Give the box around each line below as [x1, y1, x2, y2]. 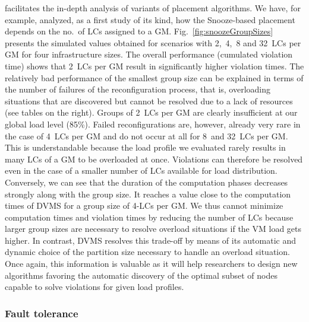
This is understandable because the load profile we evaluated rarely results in [5, 141, 286, 154]
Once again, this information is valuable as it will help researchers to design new [5, 257, 298, 270]
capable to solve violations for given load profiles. [5, 280, 184, 293]
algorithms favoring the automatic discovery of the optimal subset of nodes [5, 269, 278, 281]
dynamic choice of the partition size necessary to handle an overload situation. [5, 246, 290, 258]
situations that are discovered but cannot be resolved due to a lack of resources [5, 94, 293, 107]
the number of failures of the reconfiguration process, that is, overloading [5, 83, 271, 95]
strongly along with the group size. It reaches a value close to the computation [5, 187, 291, 200]
